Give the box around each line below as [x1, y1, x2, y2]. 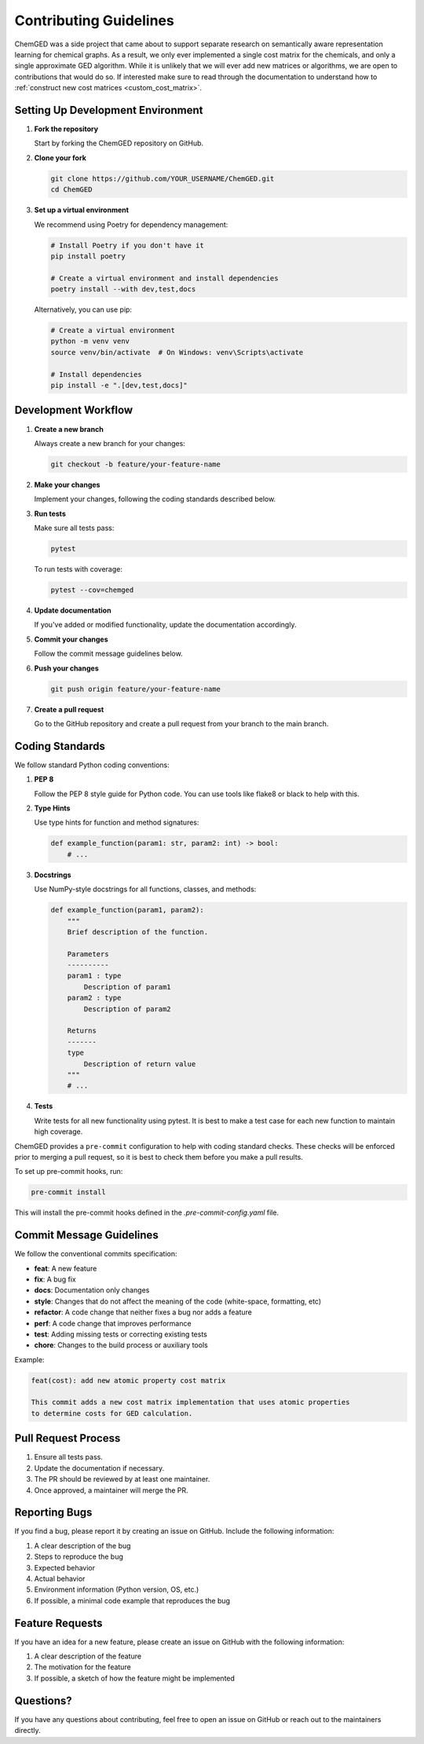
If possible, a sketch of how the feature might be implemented [34, 1673, 236, 1683]
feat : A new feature [34, 1263, 97, 1273]
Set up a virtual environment [34, 205, 130, 215]
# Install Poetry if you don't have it [50, 240, 204, 250]
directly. [14, 1726, 41, 1735]
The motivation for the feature [34, 1662, 131, 1672]
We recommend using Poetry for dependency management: [34, 220, 228, 229]
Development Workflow [14, 404, 133, 417]
